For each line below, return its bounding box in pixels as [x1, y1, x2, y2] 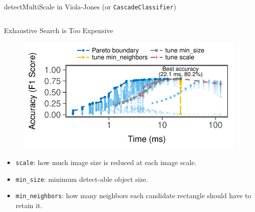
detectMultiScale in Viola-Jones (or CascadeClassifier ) [4, 1, 176, 11]
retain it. [15, 200, 42, 211]
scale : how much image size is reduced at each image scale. [15, 157, 197, 168]
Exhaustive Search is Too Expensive [4, 25, 113, 35]
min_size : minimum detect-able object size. [15, 173, 148, 184]
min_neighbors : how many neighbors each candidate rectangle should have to [15, 190, 252, 201]
